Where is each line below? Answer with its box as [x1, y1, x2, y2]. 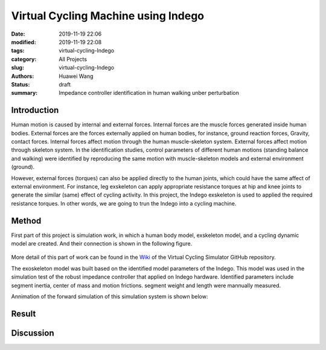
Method [11, 215, 42, 226]
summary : [11, 89, 38, 97]
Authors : [11, 73, 34, 80]
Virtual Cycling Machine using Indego [11, 9, 205, 22]
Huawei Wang [59, 73, 94, 80]
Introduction [11, 105, 59, 115]
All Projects [59, 55, 88, 63]
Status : [11, 80, 30, 88]
